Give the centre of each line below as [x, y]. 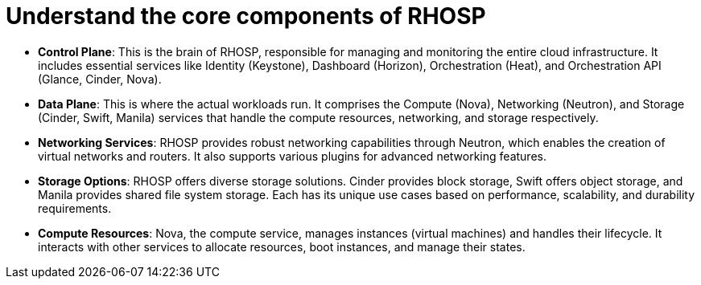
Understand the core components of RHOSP [246, 16]
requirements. [75, 208]
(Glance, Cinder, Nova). [100, 79]
